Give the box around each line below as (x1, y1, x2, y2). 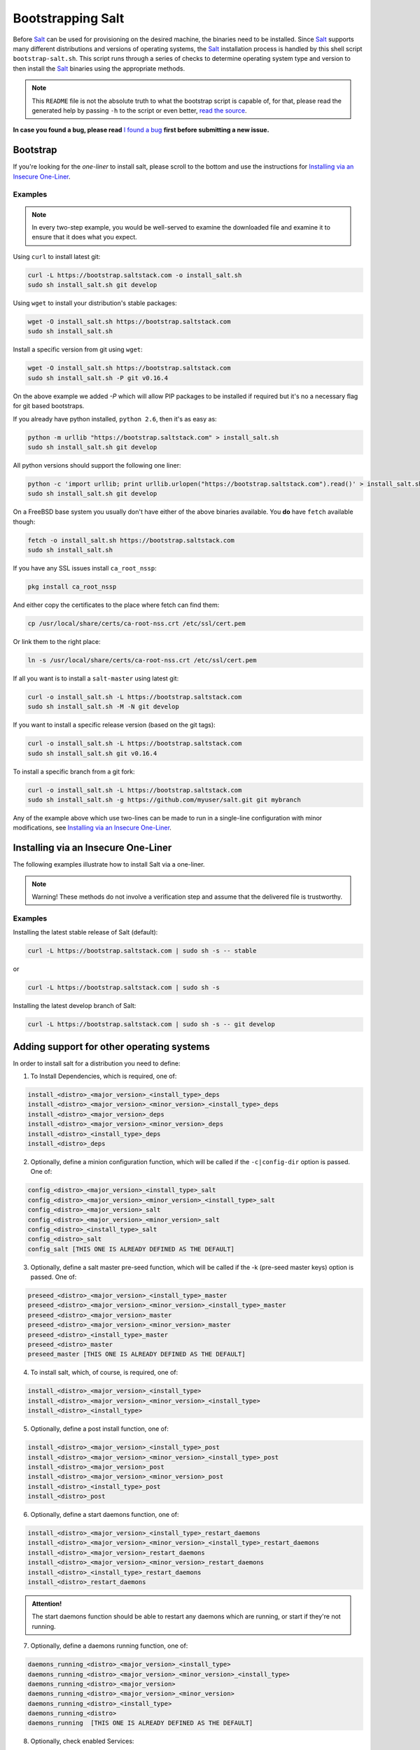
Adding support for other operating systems (13, 1040, 210, 1053)
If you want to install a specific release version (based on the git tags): (13, 721, 216, 729)
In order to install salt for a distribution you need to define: (13, 1059, 181, 1067)
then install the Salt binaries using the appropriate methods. (13, 64, 185, 73)
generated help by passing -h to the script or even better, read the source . (31, 106, 247, 115)
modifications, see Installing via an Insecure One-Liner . (13, 823, 171, 832)
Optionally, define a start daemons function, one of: (30, 1511, 179, 1519)
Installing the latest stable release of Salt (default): (13, 928, 158, 937)
